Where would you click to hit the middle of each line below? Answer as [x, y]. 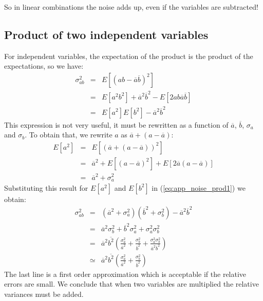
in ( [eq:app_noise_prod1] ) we [199, 187]
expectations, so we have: [44, 66]
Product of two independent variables [106, 34]
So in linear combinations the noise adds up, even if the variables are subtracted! [131, 7]
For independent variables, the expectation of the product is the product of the [129, 56]
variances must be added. [44, 294]
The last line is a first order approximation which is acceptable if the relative [125, 274]
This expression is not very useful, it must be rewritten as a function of [116, 124]
